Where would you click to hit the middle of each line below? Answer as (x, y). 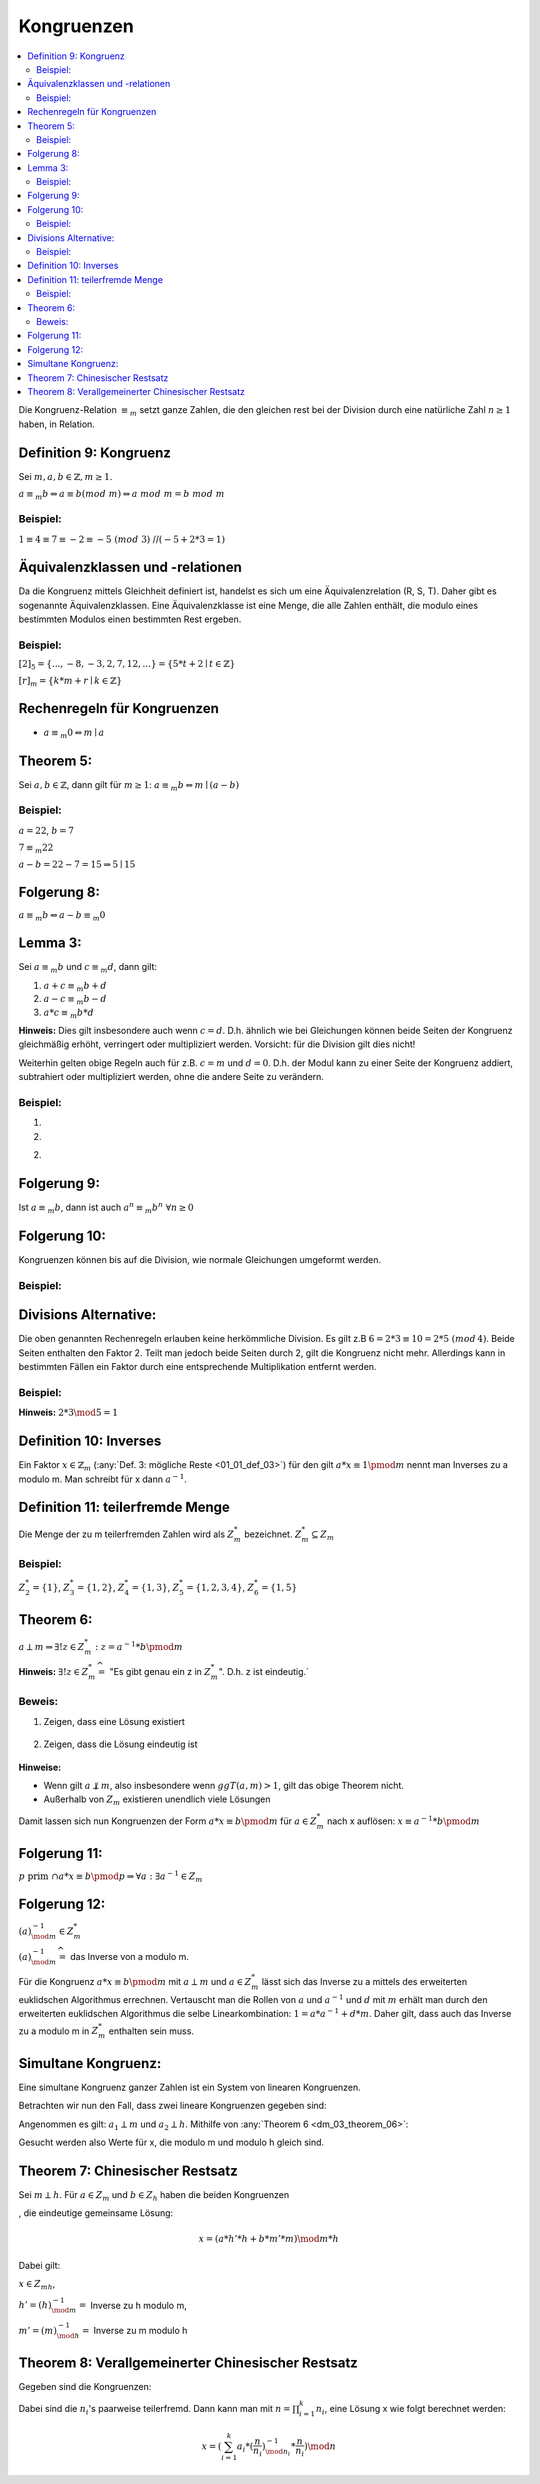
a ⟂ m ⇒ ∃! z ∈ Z (51, 1646)
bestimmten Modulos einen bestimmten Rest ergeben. (130, 619)
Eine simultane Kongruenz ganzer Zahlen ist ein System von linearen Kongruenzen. (190, 2087)
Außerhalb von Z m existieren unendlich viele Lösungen (157, 1800)
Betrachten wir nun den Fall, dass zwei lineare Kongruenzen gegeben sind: (172, 2106)
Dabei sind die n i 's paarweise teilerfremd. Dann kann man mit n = (154, 2409)
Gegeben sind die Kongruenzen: (85, 2387)
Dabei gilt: (39, 2265)
